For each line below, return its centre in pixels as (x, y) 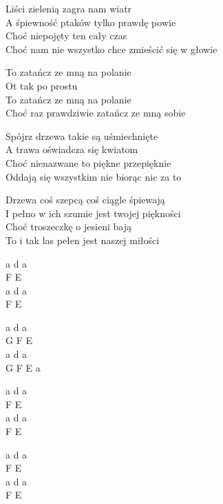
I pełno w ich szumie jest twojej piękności (93, 213)
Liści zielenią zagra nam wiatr (69, 8)
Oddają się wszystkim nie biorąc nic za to (94, 176)
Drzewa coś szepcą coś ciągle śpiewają (85, 200)
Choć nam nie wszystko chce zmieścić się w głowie (111, 49)
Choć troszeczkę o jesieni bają (68, 226)
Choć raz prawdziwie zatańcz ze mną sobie (96, 113)
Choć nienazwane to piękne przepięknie (88, 162)
